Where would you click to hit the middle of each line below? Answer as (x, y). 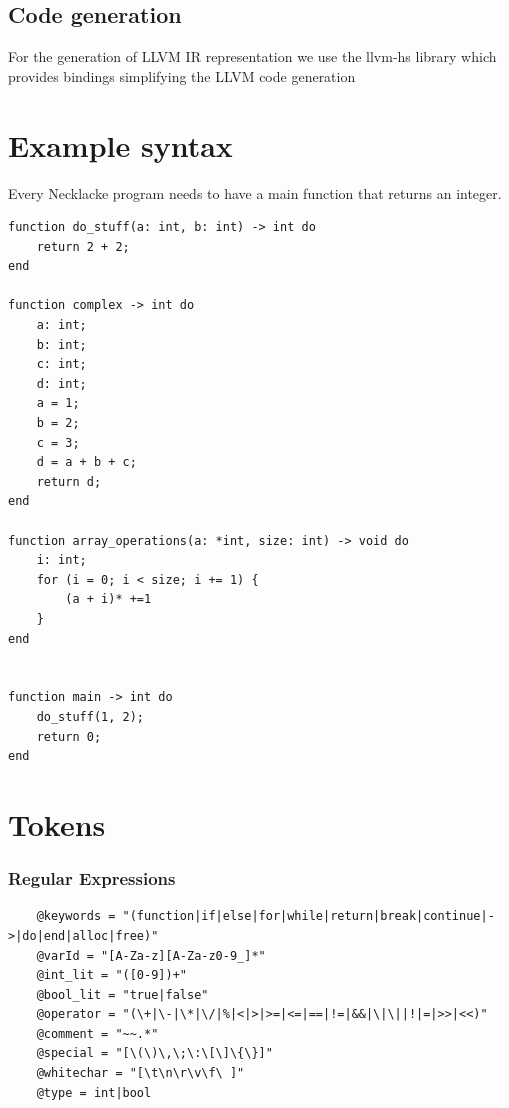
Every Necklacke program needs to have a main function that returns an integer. (255, 192)
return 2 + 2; (83, 246)
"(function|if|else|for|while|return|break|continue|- (308, 916)
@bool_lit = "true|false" (122, 994)
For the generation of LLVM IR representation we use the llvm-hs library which (252, 56)
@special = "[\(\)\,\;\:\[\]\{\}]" (154, 1053)
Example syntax (120, 144)
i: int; (61, 560)
